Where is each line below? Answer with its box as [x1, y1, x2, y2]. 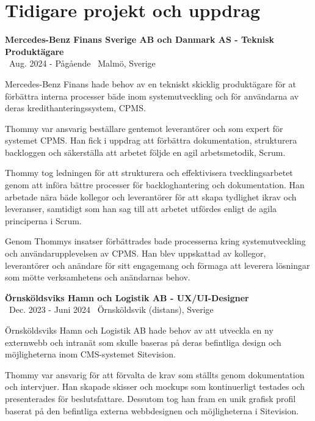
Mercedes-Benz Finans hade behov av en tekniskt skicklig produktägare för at [5, 77, 296, 90]
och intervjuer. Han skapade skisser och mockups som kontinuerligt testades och [5, 380, 305, 393]
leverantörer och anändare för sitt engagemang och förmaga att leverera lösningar [5, 258, 310, 271]
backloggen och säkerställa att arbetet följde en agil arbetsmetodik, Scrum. [5, 145, 286, 158]
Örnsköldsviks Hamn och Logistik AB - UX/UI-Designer [5, 291, 249, 304]
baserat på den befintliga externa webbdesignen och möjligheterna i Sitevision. [5, 404, 299, 417]
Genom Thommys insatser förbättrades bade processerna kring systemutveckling [5, 235, 306, 247]
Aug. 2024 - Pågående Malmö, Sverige [9, 57, 156, 70]
